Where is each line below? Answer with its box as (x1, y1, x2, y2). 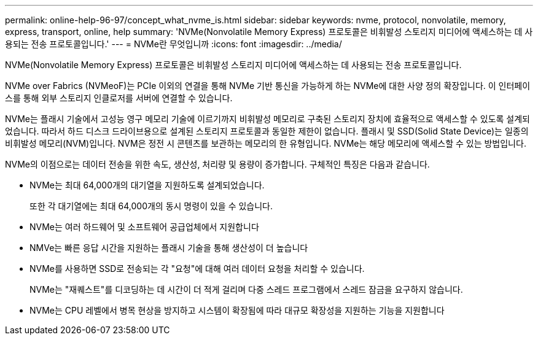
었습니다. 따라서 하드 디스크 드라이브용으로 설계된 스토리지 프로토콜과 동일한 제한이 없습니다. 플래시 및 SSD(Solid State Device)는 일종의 (5, 126, 529, 136)
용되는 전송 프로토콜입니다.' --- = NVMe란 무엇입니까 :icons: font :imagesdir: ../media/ (5, 39, 342, 49)
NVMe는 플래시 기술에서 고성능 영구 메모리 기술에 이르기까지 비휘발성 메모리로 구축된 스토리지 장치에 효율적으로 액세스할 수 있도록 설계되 (5, 114, 530, 124)
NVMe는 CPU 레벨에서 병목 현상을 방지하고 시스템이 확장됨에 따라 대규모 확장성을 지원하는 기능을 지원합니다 (29, 305, 445, 315)
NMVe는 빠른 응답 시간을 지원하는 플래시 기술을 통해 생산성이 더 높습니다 (29, 242, 308, 253)
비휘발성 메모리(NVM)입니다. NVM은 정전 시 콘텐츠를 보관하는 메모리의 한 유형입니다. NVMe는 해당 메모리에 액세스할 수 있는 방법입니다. (5, 138, 526, 149)
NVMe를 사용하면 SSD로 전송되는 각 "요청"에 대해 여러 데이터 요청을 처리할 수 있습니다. (29, 263, 365, 274)
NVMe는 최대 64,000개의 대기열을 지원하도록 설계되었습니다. (29, 180, 265, 190)
